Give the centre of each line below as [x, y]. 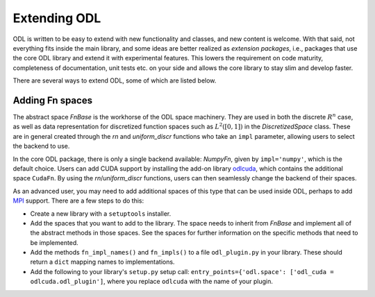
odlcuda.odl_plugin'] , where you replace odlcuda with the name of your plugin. [152, 282]
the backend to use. [41, 146]
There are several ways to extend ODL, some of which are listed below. [115, 80]
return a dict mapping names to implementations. [102, 262]
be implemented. [55, 242]
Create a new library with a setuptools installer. [101, 213]
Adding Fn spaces [53, 100]
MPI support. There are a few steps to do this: [78, 201]
